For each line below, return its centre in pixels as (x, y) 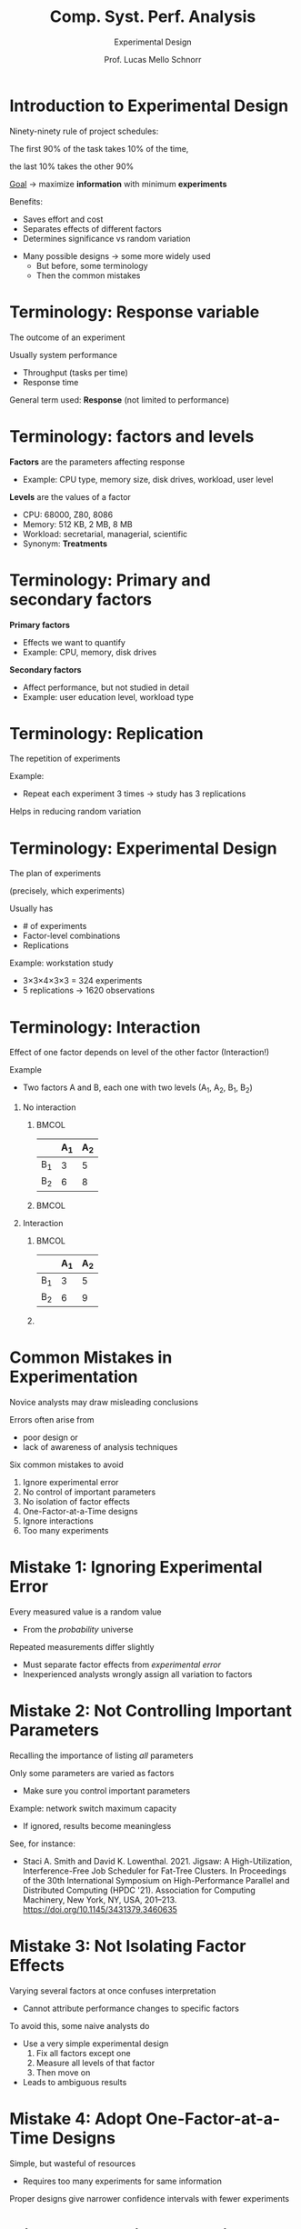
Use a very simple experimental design (95, 2044)
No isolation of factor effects (76, 1502)
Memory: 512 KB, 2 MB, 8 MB (78, 524)
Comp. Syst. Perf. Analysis (153, 17)
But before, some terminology (92, 265)
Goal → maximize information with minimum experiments (118, 184)
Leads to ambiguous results (75, 2082)
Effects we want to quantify (74, 642)
